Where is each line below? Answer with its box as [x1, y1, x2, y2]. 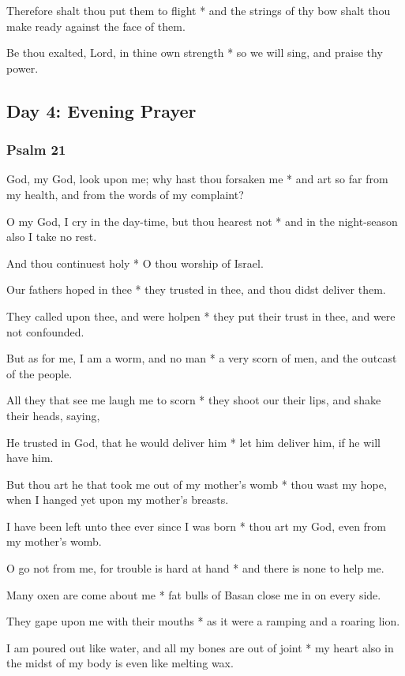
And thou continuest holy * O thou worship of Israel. [6, 254, 264, 271]
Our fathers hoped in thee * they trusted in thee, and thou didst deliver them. [6, 281, 386, 298]
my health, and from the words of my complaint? [6, 186, 244, 202]
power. [6, 59, 39, 76]
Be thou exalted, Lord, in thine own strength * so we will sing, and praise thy [6, 44, 383, 61]
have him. [6, 449, 54, 466]
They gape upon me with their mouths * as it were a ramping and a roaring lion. [6, 613, 400, 629]
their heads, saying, [6, 407, 100, 423]
